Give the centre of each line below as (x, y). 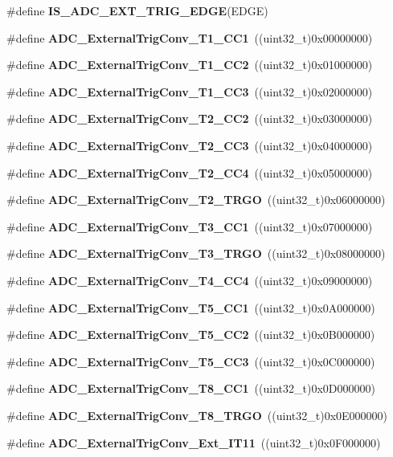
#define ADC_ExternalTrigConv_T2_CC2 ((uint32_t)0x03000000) (190, 118)
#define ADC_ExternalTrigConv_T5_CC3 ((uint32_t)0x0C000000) (191, 361)
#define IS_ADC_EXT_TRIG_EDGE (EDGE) (137, 10)
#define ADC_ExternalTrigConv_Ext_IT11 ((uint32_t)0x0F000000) (194, 442)
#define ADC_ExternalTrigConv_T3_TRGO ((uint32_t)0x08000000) (196, 253)
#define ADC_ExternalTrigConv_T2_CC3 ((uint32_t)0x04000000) (190, 145)
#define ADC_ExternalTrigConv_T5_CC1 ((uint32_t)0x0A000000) (191, 307)
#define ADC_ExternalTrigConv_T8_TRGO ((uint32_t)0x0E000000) (197, 415)
